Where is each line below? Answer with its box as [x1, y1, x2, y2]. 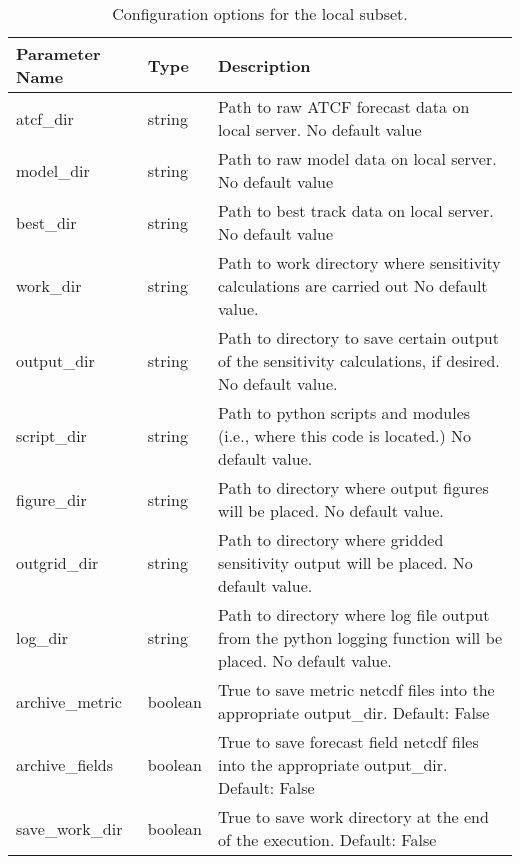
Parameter [16, 42, 101, 65]
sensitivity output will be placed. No [218, 551, 473, 574]
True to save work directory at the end [218, 805, 489, 828]
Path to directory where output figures [218, 476, 489, 499]
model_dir [16, 158, 90, 182]
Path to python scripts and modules [218, 401, 471, 424]
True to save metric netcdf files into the [218, 678, 495, 701]
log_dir [16, 626, 69, 649]
